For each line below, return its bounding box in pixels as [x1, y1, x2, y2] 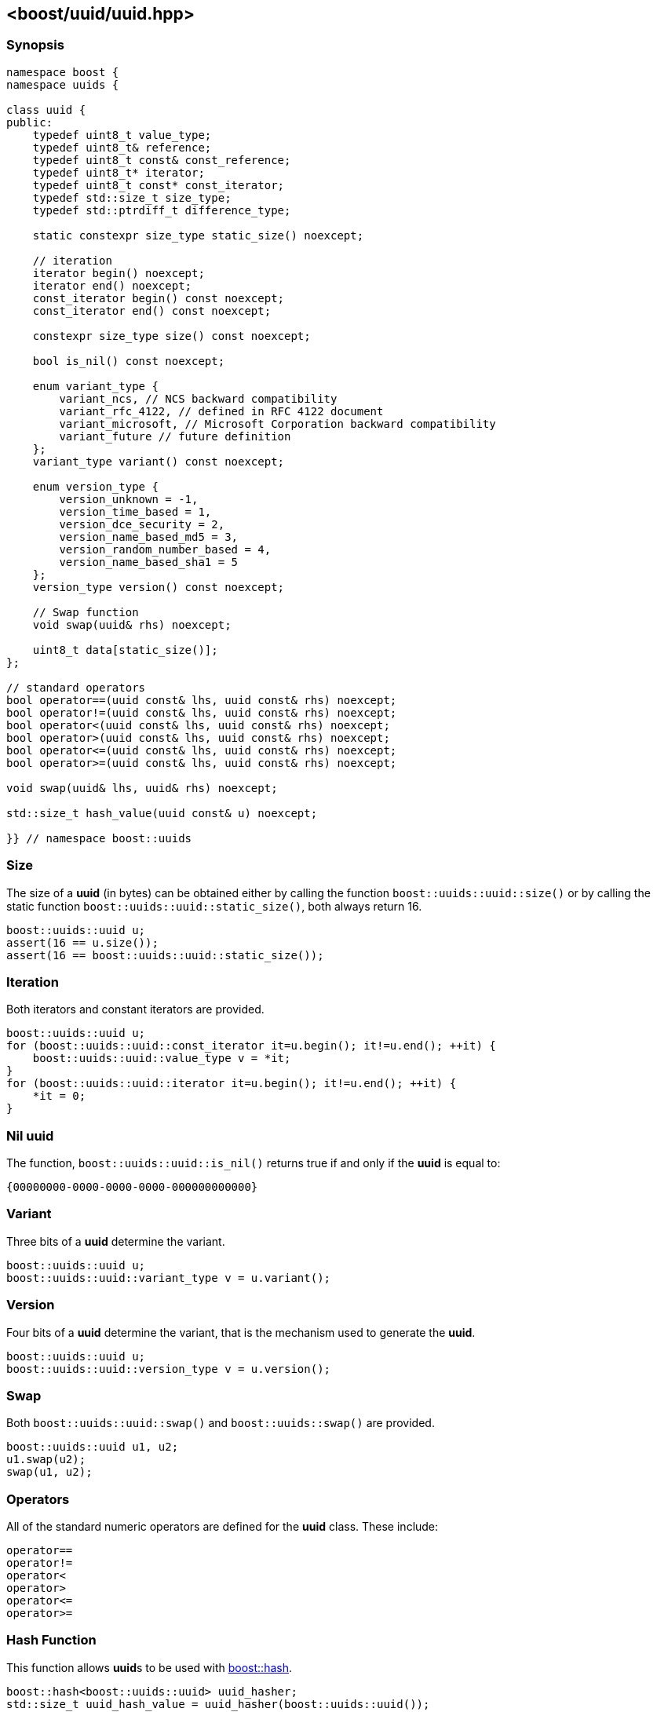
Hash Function [6, 1632, 97, 1648]
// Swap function [32, 605, 139, 619]
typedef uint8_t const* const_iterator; [32, 178, 285, 192]
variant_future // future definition [59, 429, 291, 443]
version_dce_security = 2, [59, 517, 225, 531]
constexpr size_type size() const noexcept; [32, 329, 311, 342]
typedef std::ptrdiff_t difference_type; [32, 203, 291, 217]
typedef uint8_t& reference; [32, 141, 212, 154]
